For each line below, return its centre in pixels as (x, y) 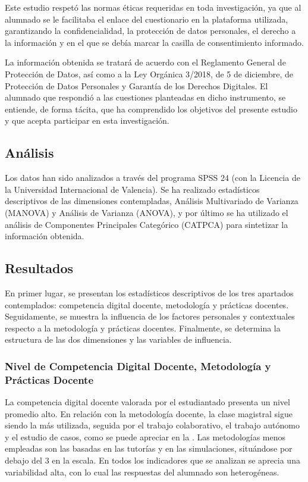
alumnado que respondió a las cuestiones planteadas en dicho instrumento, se (145, 97)
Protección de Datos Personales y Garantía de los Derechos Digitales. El (136, 85)
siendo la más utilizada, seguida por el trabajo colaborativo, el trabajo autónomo (152, 425)
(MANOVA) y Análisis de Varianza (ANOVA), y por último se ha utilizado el (147, 212)
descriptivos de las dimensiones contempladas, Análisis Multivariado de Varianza (152, 201)
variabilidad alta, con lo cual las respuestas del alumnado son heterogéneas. (142, 472)
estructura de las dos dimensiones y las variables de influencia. (118, 339)
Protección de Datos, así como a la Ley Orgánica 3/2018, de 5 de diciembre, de (149, 73)
